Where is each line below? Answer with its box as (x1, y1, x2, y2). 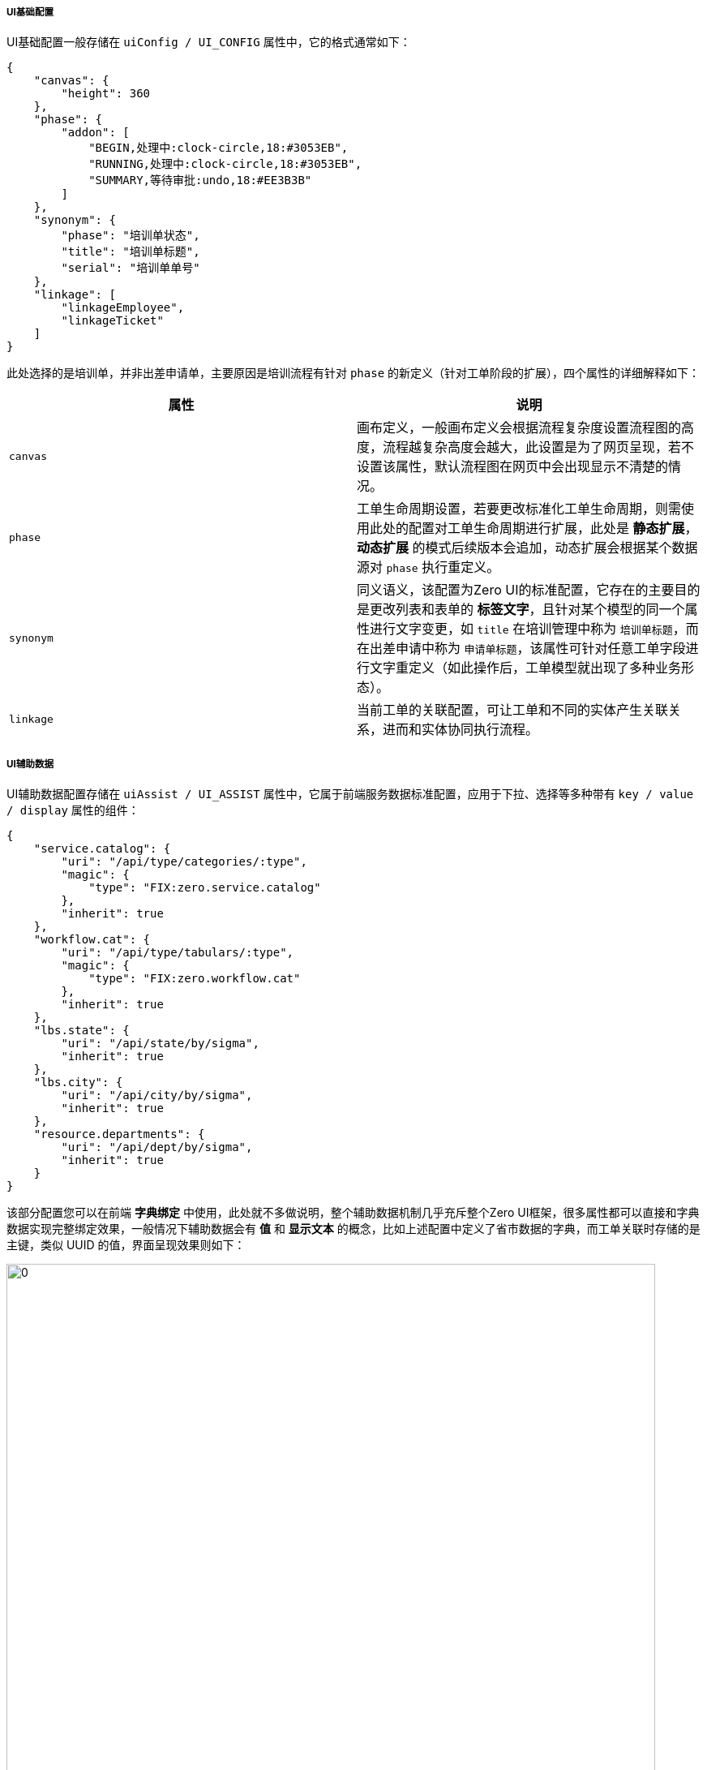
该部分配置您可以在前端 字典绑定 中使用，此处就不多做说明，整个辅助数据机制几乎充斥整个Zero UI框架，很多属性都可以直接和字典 (6, 1205, 700, 1220)
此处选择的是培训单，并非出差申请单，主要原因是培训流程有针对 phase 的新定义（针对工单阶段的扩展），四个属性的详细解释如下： (6, 366, 701, 380)
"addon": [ (61, 126, 130, 140)
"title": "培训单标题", (61, 245, 200, 259)
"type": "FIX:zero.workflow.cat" (88, 972, 301, 986)
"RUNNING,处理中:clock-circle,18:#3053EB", (88, 157, 362, 171)
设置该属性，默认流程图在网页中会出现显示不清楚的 (357, 458, 669, 475)
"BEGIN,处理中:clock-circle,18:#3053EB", (88, 141, 349, 155)
